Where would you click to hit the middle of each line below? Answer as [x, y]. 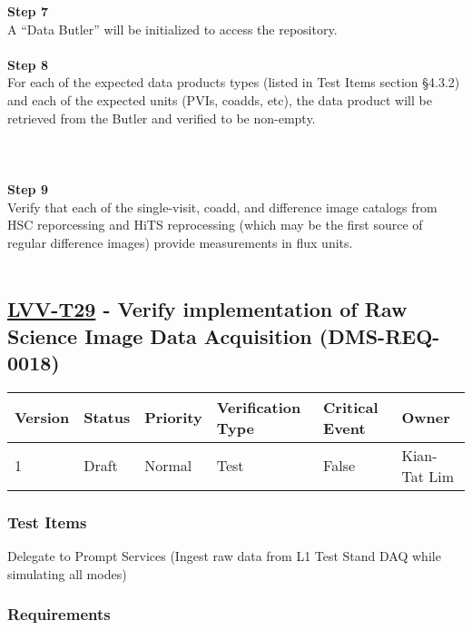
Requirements [59, 614]
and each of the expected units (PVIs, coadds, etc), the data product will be [220, 99]
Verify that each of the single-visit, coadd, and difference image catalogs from [222, 207]
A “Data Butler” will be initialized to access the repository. [172, 29]
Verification [259, 407]
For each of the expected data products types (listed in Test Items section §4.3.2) [234, 82]
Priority [173, 418]
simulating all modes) [67, 573]
